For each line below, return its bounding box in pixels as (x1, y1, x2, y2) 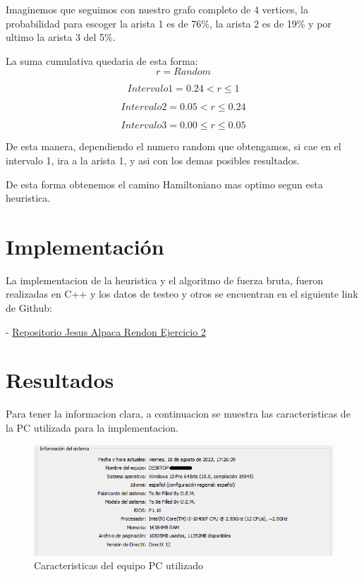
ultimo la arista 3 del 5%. (6, 30, 116, 44)
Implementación (6, 231, 164, 260)
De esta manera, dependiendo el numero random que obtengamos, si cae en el (6, 139, 341, 154)
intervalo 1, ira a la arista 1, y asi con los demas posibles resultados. (6, 152, 300, 167)
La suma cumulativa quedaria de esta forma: (6, 53, 198, 68)
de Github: (6, 300, 52, 315)
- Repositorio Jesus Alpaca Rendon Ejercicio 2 (6, 324, 206, 339)
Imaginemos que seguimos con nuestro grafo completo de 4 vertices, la (6, 2, 308, 16)
